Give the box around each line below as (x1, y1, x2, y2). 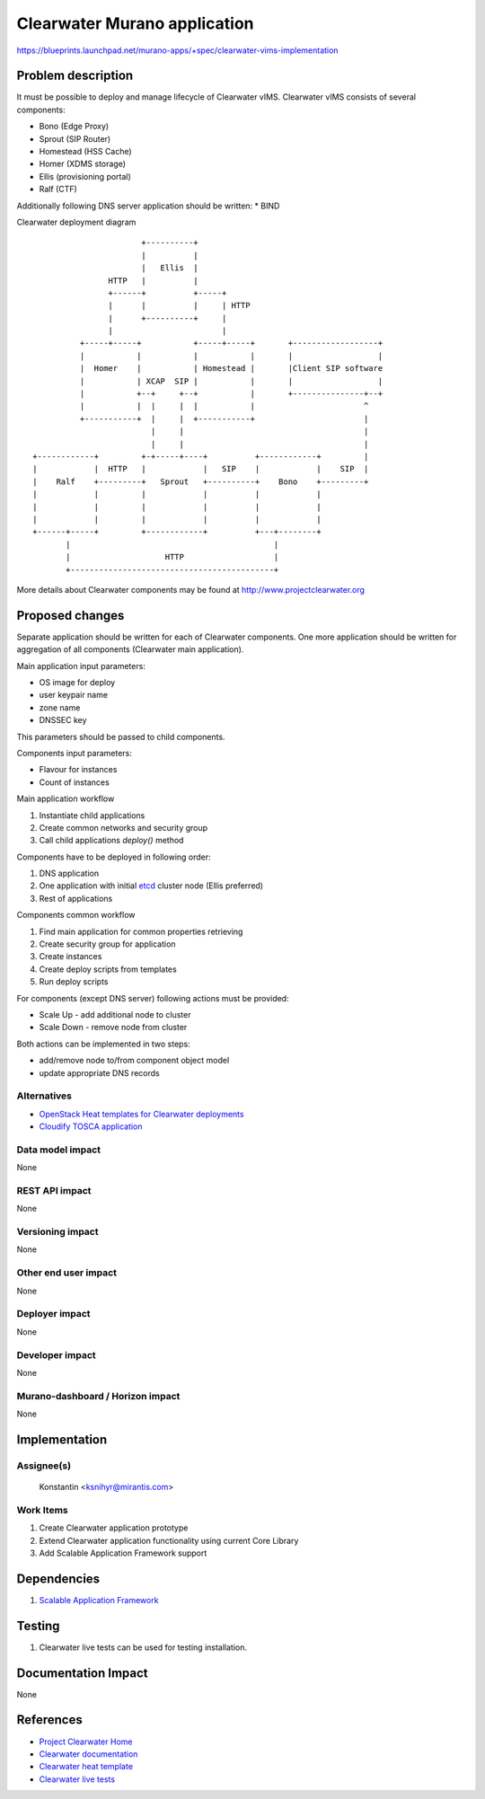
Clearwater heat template (39, 1761, 134, 1772)
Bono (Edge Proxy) (39, 121, 110, 132)
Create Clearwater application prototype (39, 1522, 189, 1533)
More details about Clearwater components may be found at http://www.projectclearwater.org (16, 584, 366, 595)
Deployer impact (16, 1308, 91, 1320)
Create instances (39, 951, 102, 962)
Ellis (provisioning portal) (39, 171, 132, 181)
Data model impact (16, 1143, 101, 1156)
